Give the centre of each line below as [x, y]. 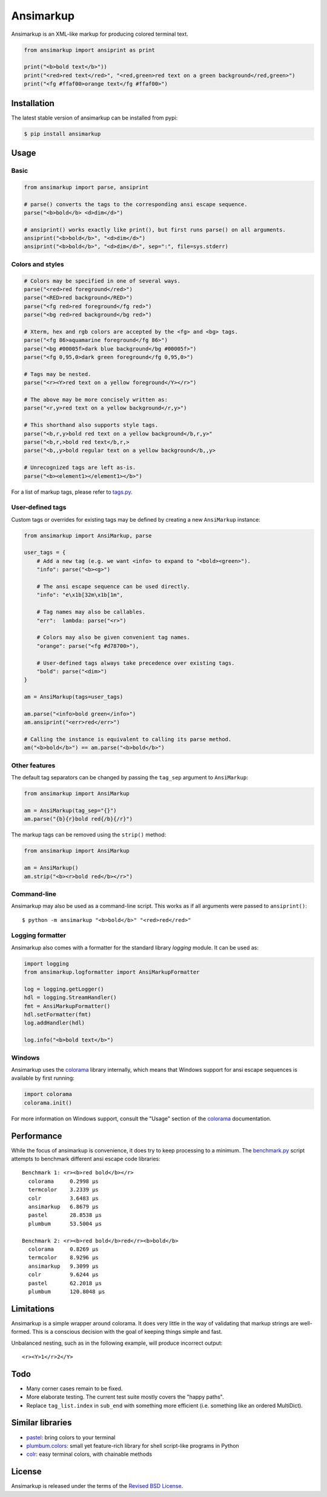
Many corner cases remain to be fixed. [74, 1388]
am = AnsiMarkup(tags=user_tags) [74, 697]
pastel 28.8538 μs [65, 1215]
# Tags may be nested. [58, 374]
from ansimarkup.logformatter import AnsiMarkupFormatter [112, 972]
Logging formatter [39, 935]
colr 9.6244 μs [64, 1275]
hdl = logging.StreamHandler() [71, 997]
